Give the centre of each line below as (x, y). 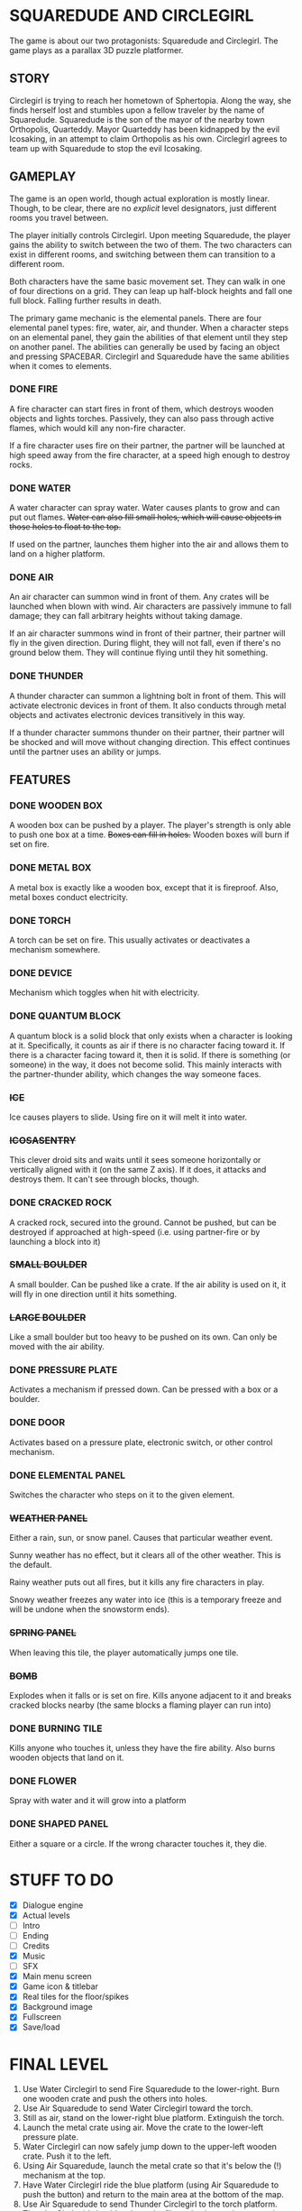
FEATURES (40, 780)
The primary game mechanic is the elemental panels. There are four (136, 318)
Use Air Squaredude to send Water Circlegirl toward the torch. (137, 2108)
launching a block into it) (55, 1241)
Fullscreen (41, 2017)
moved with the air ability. (57, 1347)
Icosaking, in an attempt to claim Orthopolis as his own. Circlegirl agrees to (148, 138)
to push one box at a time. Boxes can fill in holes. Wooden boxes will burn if (150, 834)
